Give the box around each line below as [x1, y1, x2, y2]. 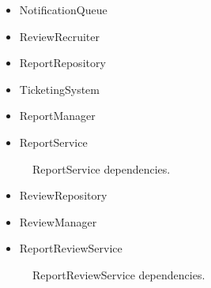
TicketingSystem [19, 80, 100, 97]
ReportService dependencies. [32, 160, 171, 177]
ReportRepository [19, 54, 106, 71]
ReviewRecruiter [19, 28, 100, 44]
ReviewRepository [19, 187, 107, 204]
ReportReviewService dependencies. [32, 266, 205, 282]
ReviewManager [19, 213, 97, 230]
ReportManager [19, 107, 96, 124]
